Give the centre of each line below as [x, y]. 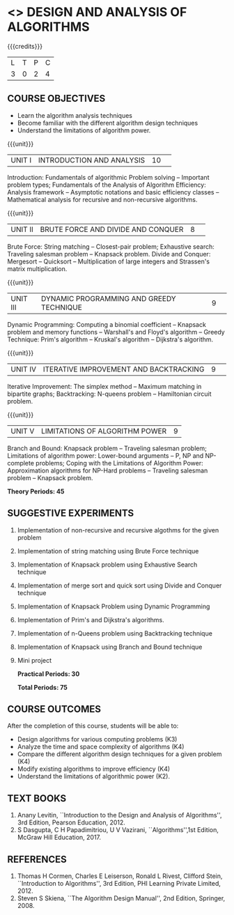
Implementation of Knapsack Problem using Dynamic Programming [114, 606]
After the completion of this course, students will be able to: [93, 726]
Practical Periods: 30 [48, 674]
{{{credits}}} [25, 46]
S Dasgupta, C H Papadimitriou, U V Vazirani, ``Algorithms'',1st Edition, [118, 830]
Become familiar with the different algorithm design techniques [108, 123]
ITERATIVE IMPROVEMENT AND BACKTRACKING [124, 369]
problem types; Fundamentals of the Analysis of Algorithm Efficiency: [107, 185]
